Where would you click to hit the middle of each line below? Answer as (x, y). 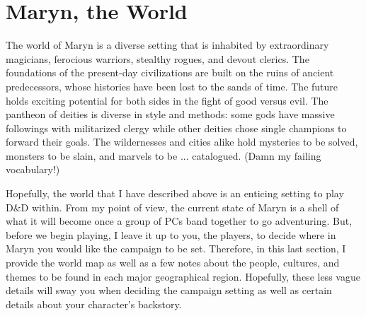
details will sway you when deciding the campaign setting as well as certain (169, 290)
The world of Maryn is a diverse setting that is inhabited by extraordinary (167, 45)
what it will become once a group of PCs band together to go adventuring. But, (179, 221)
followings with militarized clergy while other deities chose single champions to (176, 128)
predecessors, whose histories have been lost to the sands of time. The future (172, 86)
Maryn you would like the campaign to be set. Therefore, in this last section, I (176, 248)
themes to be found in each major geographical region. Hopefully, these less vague (183, 276)
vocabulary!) (33, 169)
